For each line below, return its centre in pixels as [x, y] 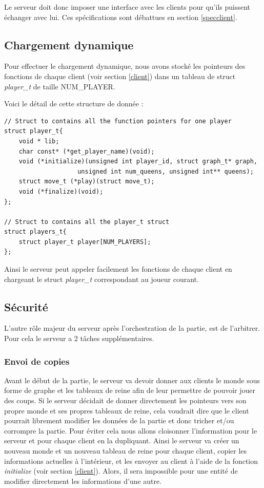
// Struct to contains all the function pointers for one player [118, 121]
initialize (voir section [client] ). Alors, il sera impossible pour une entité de [121, 471]
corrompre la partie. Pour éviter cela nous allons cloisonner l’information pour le [131, 430]
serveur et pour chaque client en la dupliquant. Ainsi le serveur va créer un [122, 440]
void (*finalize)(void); [61, 191]
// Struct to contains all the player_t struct [87, 222]
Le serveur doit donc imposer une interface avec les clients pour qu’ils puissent [127, 7]
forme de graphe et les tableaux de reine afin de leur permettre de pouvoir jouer [130, 390]
